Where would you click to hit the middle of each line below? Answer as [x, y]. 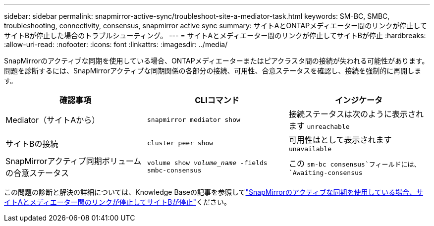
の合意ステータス [37, 173]
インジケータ [358, 100]
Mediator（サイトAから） [53, 120]
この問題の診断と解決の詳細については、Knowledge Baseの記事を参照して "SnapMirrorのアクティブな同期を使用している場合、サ [214, 192]
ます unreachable [319, 126]
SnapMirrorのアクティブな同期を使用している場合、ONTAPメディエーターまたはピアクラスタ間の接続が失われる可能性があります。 [217, 61]
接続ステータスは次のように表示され [356, 114]
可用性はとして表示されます [340, 140]
